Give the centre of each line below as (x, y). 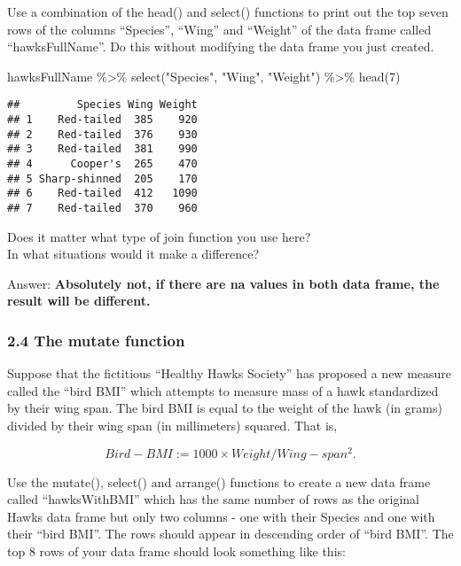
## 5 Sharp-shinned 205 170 (102, 178)
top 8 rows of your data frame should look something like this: (176, 551)
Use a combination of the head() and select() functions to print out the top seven (228, 12)
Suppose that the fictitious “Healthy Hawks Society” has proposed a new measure (230, 373)
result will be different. (79, 301)
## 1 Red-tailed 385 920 (102, 120)
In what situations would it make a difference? (133, 254)
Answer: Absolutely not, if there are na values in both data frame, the (223, 283)
